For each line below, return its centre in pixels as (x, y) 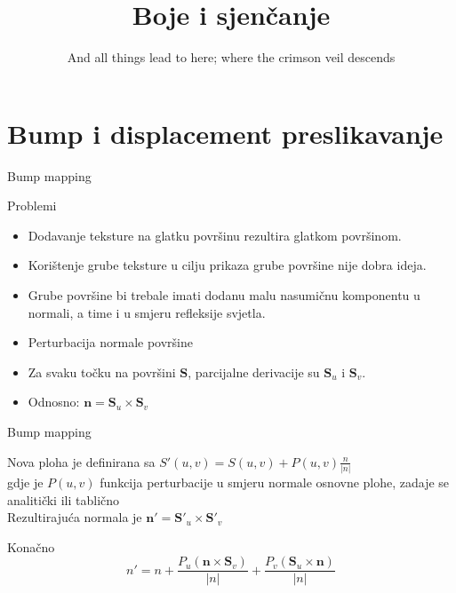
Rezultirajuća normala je (75, 517)
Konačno (31, 546)
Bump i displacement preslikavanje (225, 133)
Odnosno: (54, 402)
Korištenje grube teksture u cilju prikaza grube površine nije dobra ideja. (227, 265)
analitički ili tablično (64, 499)
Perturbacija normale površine (110, 342)
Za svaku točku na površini (102, 372)
